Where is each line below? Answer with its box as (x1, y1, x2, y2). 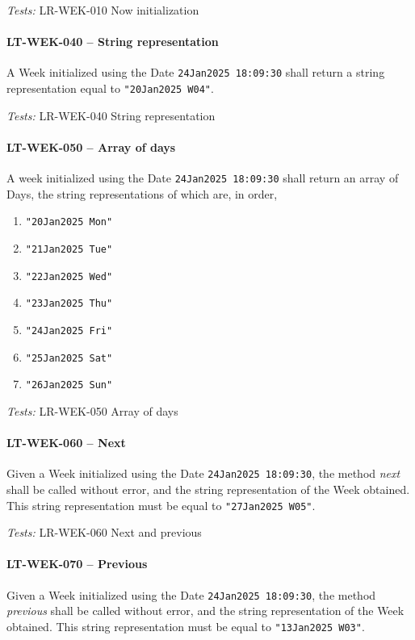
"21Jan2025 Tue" (25, 244, 113, 255)
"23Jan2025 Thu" (25, 298, 113, 310)
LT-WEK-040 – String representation (6, 33, 219, 50)
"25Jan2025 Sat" (25, 352, 113, 364)
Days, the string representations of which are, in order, (6, 185, 278, 202)
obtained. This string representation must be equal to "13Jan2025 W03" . (6, 617, 365, 634)
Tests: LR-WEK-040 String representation (6, 107, 216, 123)
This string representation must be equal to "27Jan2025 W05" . (6, 496, 316, 513)
